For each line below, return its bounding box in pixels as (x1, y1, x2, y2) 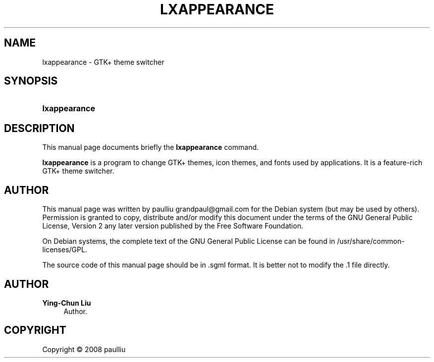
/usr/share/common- (337, 237, 405, 246)
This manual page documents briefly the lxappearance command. (42, 143, 259, 152)
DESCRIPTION (4, 122, 75, 135)
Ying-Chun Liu (42, 298, 91, 307)
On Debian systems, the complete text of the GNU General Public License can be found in (42, 237, 335, 246)
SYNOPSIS (4, 75, 58, 88)
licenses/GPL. (42, 245, 87, 254)
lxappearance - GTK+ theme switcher (42, 57, 164, 66)
